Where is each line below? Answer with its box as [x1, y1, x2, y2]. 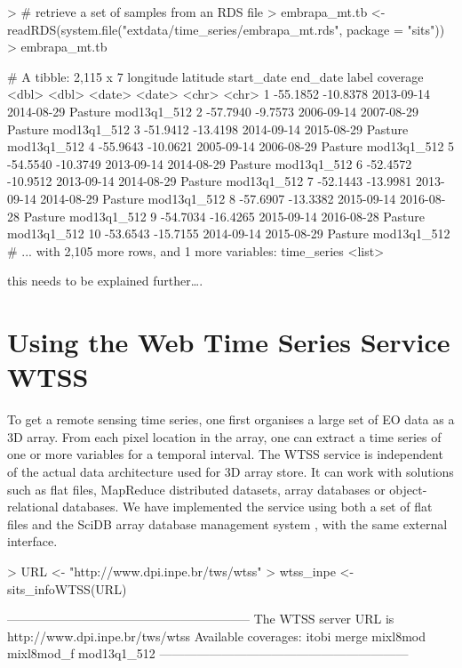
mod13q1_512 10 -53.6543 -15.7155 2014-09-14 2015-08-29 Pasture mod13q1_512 [7, 224, 450, 243]
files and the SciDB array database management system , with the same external [7, 514, 448, 533]
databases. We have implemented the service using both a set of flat [62, 497, 433, 516]
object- [389, 479, 427, 498]
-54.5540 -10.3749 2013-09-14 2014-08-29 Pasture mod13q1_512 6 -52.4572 [7, 154, 412, 173]
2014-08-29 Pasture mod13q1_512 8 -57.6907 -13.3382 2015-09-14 [40, 189, 396, 207]
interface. [7, 532, 58, 551]
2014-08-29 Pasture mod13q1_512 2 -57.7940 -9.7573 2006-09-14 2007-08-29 [7, 101, 419, 120]
